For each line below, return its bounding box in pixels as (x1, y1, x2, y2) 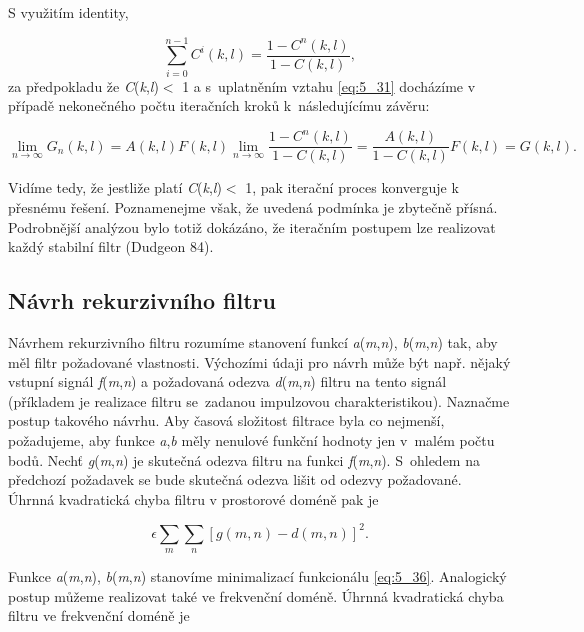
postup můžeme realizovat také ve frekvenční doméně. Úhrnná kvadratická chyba (8, 585, 504, 606)
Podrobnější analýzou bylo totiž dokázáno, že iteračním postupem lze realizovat (8, 216, 496, 237)
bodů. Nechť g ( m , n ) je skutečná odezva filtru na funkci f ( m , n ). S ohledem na (8, 449, 480, 470)
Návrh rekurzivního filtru (8, 285, 276, 316)
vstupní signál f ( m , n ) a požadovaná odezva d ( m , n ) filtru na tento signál (8, 371, 447, 392)
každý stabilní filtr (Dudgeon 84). (8, 236, 214, 257)
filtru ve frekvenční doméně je (8, 605, 190, 626)
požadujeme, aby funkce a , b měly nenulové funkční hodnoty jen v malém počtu (8, 430, 495, 451)
